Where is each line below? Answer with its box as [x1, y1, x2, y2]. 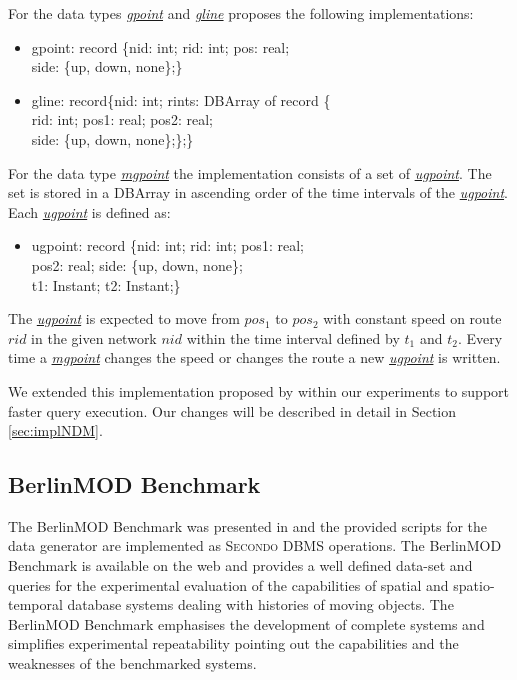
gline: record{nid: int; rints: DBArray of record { [31, 89, 331, 110]
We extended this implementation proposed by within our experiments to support [8, 380, 510, 401]
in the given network [31, 327, 157, 348]
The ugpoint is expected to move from [8, 308, 240, 329]
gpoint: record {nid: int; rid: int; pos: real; [31, 36, 290, 57]
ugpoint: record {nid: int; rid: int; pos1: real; [31, 235, 304, 256]
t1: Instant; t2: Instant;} [31, 274, 181, 295]
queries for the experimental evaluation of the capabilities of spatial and [8, 574, 449, 595]
